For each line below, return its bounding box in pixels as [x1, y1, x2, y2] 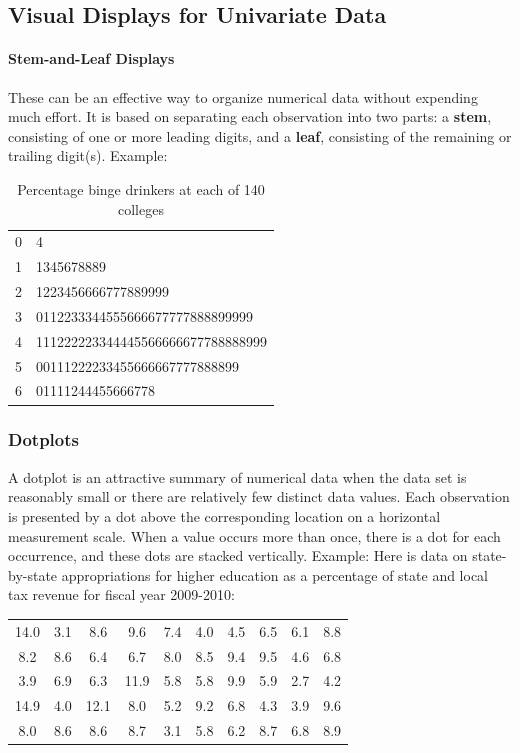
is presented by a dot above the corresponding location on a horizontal [8, 505, 441, 526]
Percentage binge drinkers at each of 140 [17, 178, 265, 199]
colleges [118, 198, 164, 219]
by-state [8, 564, 58, 585]
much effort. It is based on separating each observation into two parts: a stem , [8, 106, 492, 127]
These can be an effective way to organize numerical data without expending [8, 86, 478, 107]
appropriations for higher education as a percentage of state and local [61, 564, 489, 585]
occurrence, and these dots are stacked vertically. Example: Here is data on [8, 545, 468, 566]
